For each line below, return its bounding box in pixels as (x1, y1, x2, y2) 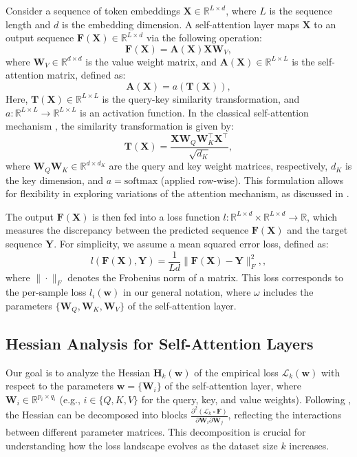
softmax (124, 176, 158, 186)
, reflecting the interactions (228, 407, 342, 422)
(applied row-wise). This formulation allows (160, 172, 344, 187)
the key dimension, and (6, 172, 104, 187)
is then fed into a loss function (92, 209, 220, 223)
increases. (289, 438, 329, 452)
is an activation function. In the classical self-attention (80, 105, 309, 119)
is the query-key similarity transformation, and (102, 91, 300, 105)
